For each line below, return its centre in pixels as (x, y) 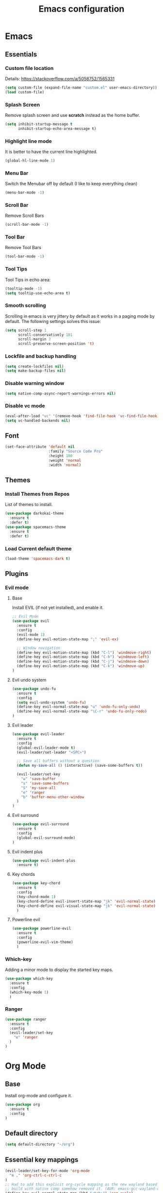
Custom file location (29, 68)
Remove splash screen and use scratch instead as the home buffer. (73, 115)
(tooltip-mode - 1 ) (24, 289)
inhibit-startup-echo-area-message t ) (57, 128)
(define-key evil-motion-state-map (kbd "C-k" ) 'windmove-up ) (81, 666)
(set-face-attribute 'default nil (40, 447)
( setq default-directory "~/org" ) (40, 1144)
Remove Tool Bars (23, 248)
